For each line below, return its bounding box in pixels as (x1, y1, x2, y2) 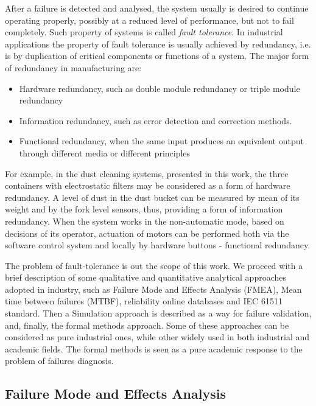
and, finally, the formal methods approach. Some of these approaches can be (5, 318, 289, 331)
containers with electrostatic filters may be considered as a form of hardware (5, 179, 290, 192)
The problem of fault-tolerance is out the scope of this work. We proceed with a (5, 259, 303, 271)
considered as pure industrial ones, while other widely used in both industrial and (5, 331, 310, 343)
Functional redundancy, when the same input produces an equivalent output (19, 135, 304, 147)
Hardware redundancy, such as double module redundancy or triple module (19, 82, 300, 94)
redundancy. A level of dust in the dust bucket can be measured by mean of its (5, 191, 300, 203)
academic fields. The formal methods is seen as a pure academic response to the (5, 342, 303, 355)
